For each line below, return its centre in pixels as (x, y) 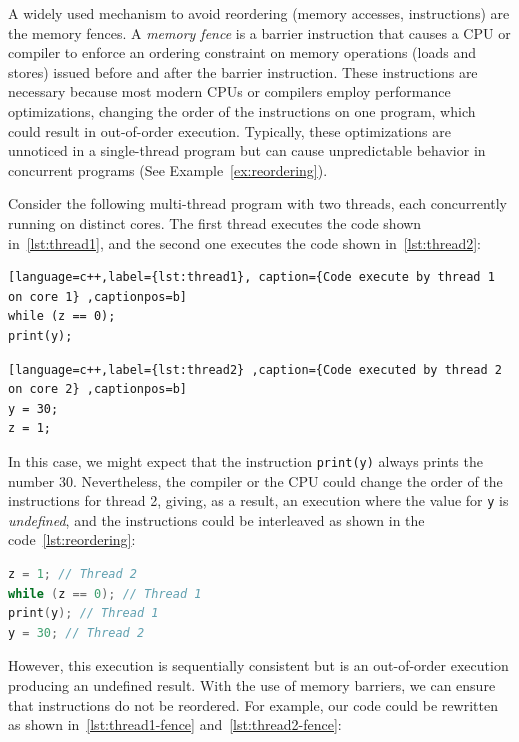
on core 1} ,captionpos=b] (97, 296)
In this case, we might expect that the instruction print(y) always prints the (245, 460)
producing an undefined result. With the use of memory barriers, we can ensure (252, 684)
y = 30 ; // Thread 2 (76, 632)
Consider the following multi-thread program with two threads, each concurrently (257, 203)
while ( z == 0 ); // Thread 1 (105, 593)
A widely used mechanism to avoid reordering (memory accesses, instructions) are (259, 13)
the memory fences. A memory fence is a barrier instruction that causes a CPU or (259, 32)
